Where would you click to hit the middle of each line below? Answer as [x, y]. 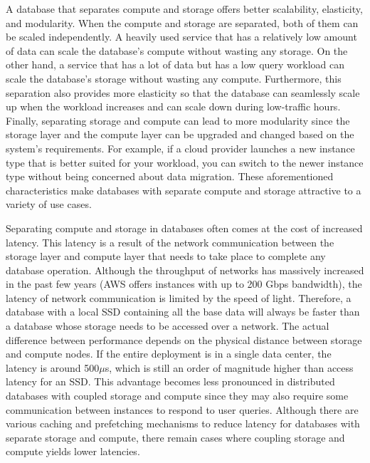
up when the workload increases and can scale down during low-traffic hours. [173, 106]
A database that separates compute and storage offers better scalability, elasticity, [184, 9]
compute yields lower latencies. [73, 451]
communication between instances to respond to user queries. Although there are [182, 409]
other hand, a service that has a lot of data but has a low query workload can [175, 64]
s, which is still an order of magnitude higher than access [229, 367]
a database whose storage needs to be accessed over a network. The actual [168, 326]
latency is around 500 [53, 367]
